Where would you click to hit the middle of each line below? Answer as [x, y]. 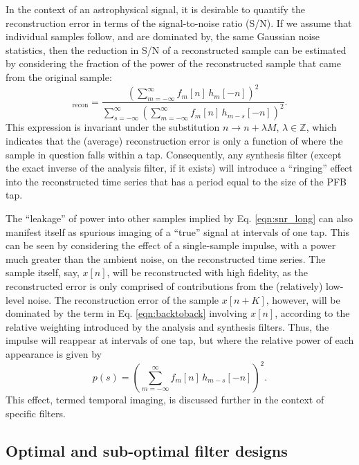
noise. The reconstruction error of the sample [123, 299]
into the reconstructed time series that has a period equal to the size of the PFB [176, 181]
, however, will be [303, 299]
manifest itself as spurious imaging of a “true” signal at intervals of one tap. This [177, 231]
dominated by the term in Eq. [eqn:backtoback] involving [127, 313]
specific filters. [36, 413]
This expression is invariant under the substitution [113, 127]
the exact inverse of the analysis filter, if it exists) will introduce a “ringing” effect [179, 168]
